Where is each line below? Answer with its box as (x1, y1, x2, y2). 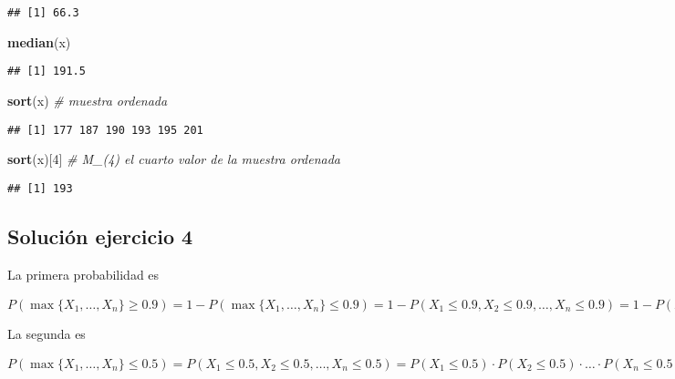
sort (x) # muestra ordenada (7, 90, 168, 109)
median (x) (7, 32, 71, 51)
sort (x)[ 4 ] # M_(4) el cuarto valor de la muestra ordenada (7, 149, 340, 169)
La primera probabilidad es (7, 264, 160, 283)
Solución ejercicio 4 (7, 221, 193, 250)
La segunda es (7, 323, 86, 343)
